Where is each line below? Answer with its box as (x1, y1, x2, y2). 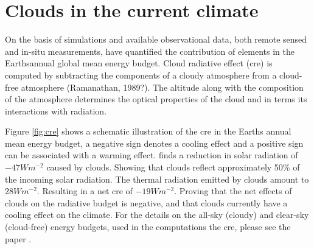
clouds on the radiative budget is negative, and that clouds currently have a (5, 196, 288, 209)
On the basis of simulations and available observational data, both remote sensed (5, 33, 307, 46)
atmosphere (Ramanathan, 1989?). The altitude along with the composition (21, 80, 304, 93)
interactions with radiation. (5, 104, 107, 117)
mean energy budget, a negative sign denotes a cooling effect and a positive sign (5, 136, 304, 149)
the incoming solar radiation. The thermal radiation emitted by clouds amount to (5, 172, 309, 185)
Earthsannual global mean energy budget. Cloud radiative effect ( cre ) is (5, 57, 273, 69)
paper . (5, 232, 32, 245)
